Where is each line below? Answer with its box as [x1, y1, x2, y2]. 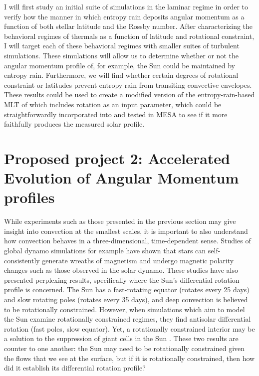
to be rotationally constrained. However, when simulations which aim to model [4, 304, 245, 314]
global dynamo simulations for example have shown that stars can [4, 245, 206, 255]
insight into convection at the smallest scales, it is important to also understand [4, 225, 248, 236]
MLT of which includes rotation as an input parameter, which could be [4, 99, 222, 109]
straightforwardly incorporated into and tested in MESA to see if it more [4, 109, 228, 119]
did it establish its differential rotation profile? [4, 363, 146, 373]
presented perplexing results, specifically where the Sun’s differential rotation [4, 274, 240, 285]
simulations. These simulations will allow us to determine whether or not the [4, 50, 239, 60]
